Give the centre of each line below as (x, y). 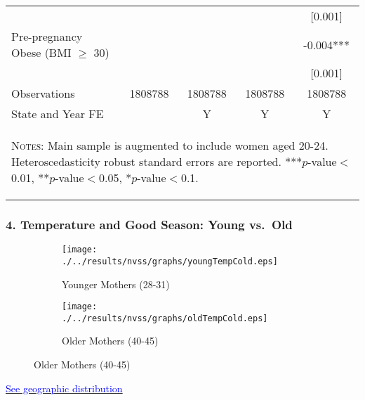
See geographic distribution (64, 388)
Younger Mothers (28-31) (116, 284)
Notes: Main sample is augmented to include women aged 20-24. (170, 145)
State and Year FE (58, 114)
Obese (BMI (41, 52)
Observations (43, 93)
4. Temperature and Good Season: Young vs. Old (149, 224)
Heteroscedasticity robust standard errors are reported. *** (157, 161)
